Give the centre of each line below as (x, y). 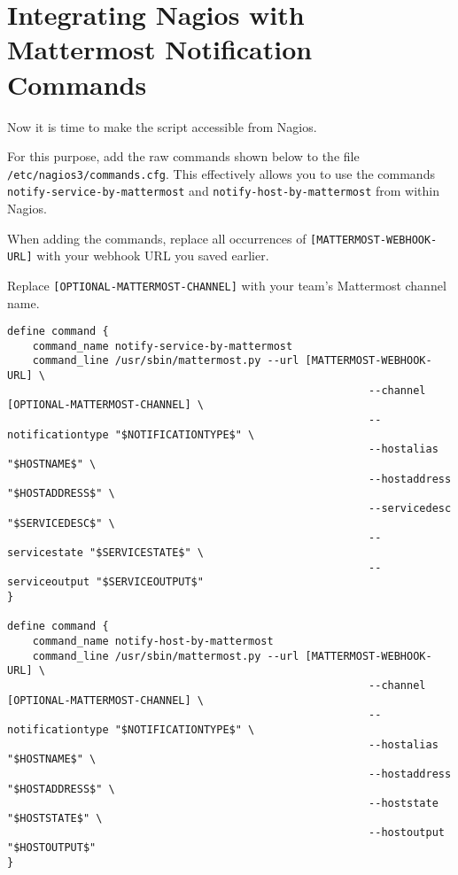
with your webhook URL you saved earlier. (153, 256)
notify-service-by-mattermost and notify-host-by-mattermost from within (224, 191)
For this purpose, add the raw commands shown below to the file (183, 156)
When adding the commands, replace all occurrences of (157, 238)
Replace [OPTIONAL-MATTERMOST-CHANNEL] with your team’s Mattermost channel (227, 285)
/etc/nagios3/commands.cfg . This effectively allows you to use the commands (221, 173)
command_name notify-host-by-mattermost (153, 641)
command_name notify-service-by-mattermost (163, 346)
